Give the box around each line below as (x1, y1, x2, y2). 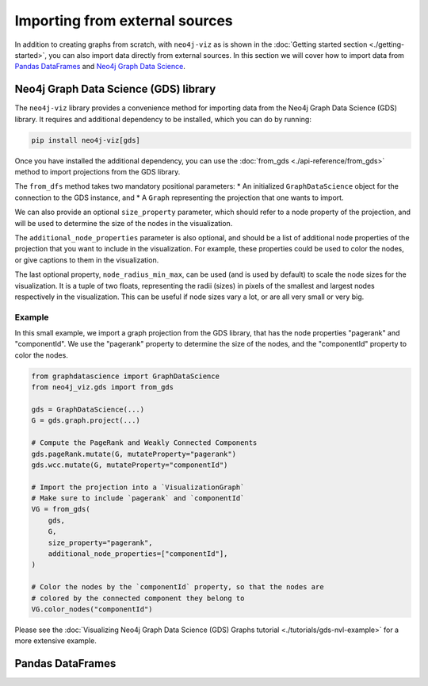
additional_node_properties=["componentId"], (48, 550, 228, 558)
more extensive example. (14, 636, 97, 646)
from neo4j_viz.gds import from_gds (31, 383, 174, 392)
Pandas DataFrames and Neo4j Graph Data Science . (14, 62, 185, 71)
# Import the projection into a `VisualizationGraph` (31, 482, 245, 492)
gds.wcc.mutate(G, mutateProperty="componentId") (31, 460, 228, 469)
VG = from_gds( (31, 504, 90, 514)
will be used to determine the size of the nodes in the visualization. (14, 218, 233, 228)
